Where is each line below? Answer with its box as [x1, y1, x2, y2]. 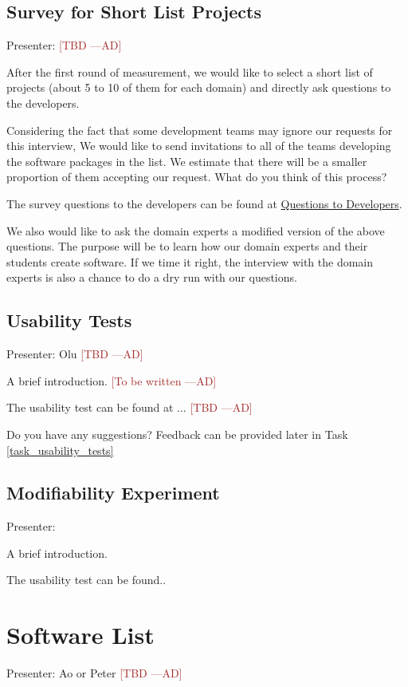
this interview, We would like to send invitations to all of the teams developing [6, 137, 391, 154]
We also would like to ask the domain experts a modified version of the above [6, 222, 385, 239]
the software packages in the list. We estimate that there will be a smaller [6, 152, 367, 169]
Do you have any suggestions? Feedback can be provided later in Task [6, 425, 348, 442]
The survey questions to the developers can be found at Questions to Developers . [6, 195, 402, 211]
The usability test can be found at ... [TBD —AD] [6, 399, 253, 416]
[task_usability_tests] [6, 441, 114, 458]
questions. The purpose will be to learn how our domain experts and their [6, 238, 368, 255]
